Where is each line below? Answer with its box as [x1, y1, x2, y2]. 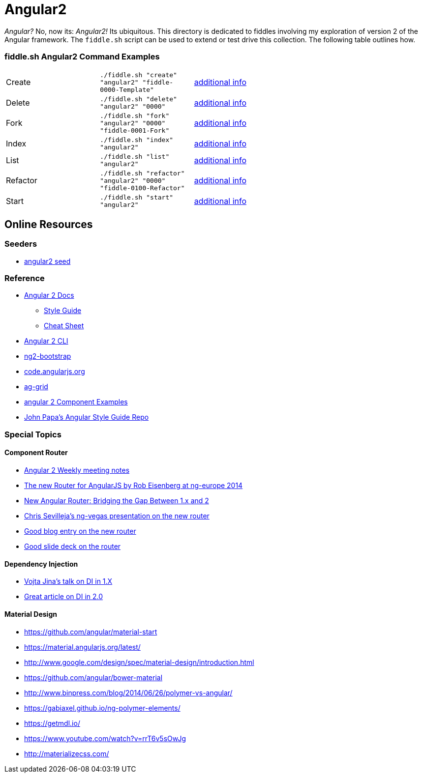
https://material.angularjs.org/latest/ [24, 642, 141, 651]
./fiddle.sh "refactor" [100, 169, 185, 177]
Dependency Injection [4, 559, 78, 568]
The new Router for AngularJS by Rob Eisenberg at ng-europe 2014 [24, 481, 243, 490]
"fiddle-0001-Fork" [100, 126, 170, 134]
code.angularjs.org [24, 367, 85, 376]
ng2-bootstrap [24, 352, 71, 361]
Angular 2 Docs [24, 291, 74, 300]
